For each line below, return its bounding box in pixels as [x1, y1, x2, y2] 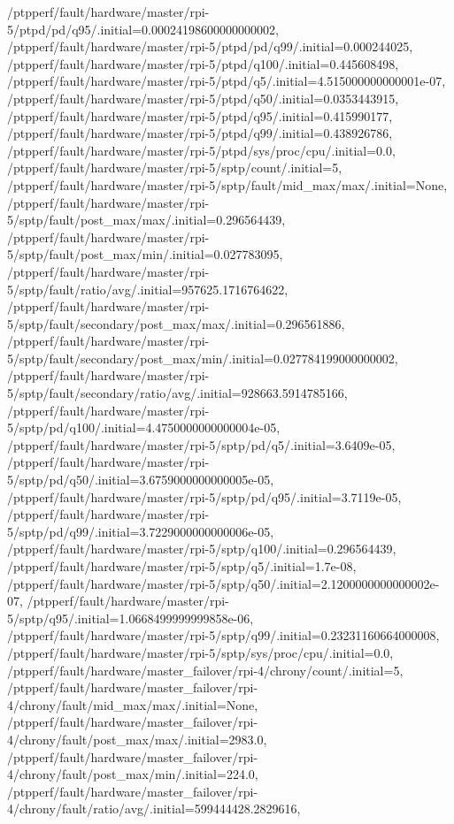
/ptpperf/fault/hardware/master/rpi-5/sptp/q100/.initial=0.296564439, [7, 539, 396, 558]
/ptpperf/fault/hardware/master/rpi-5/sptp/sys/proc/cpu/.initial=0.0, [7, 643, 394, 661]
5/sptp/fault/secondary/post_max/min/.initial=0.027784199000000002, [7, 348, 398, 367]
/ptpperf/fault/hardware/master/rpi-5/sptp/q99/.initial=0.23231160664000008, [7, 626, 440, 645]
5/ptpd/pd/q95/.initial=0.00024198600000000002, [7, 19, 279, 38]
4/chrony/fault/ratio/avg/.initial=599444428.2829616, [7, 799, 301, 818]
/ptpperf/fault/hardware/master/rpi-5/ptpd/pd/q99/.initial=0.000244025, [7, 37, 413, 56]
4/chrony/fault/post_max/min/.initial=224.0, [7, 765, 258, 783]
